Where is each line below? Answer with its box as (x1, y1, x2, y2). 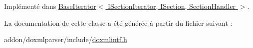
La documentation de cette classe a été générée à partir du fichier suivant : (4, 17, 233, 28)
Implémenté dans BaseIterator (4, 1, 96, 11)
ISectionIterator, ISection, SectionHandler (108, 1, 236, 11)
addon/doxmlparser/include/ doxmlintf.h (4, 34, 127, 45)
